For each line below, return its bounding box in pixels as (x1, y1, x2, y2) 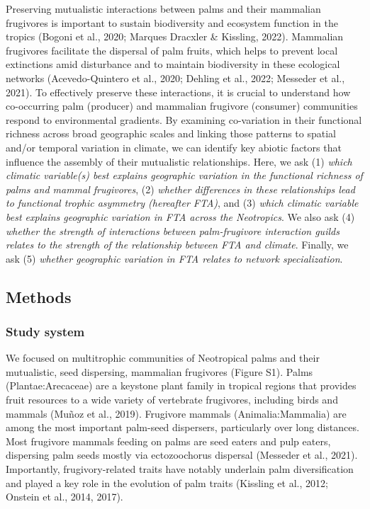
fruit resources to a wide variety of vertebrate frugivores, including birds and (6, 392, 338, 407)
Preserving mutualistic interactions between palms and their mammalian (6, 1, 321, 16)
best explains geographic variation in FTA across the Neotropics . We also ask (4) (6, 209, 355, 224)
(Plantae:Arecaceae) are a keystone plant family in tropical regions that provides (6, 378, 357, 393)
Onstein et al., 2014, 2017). (6, 489, 123, 504)
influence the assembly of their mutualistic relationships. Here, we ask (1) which (6, 154, 352, 168)
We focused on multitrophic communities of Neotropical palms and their (6, 350, 320, 365)
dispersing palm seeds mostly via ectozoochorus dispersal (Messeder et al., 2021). (6, 447, 358, 462)
